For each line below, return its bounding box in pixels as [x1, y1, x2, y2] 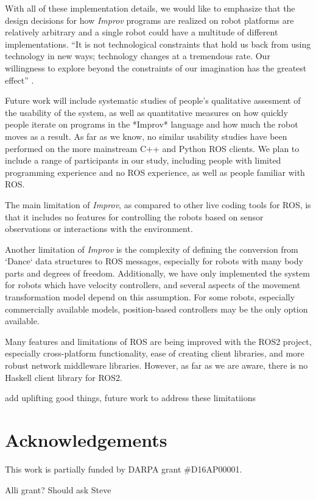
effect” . [5, 73, 34, 86]
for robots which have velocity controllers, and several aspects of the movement [5, 278, 301, 291]
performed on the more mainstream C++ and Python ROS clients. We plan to [5, 142, 300, 154]
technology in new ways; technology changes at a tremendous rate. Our [5, 49, 270, 62]
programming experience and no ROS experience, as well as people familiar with [5, 165, 305, 178]
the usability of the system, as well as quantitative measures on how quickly [5, 106, 288, 118]
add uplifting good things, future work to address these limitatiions [5, 391, 256, 404]
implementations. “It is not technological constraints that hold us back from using [5, 37, 311, 50]
